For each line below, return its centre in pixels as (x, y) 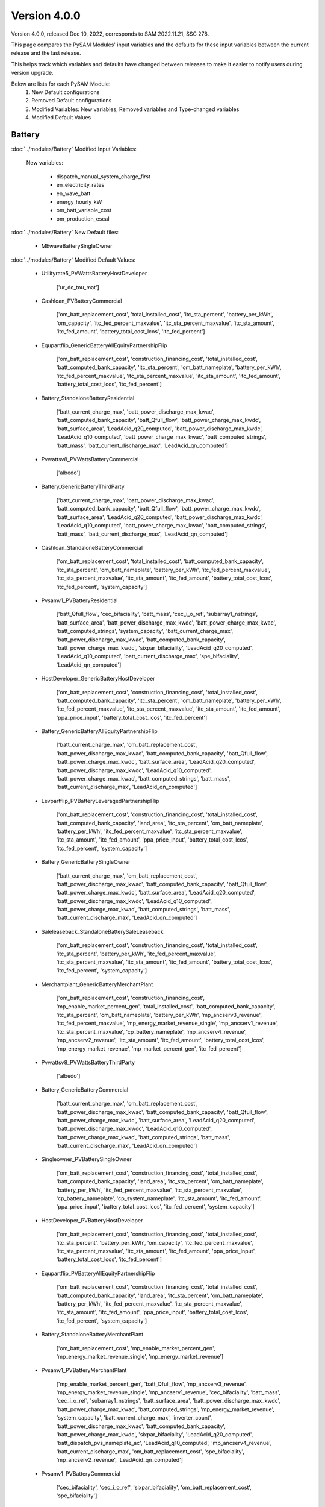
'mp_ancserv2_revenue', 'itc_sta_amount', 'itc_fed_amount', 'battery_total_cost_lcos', (160, 1040)
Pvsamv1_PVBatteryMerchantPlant (84, 1370)
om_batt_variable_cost (84, 210)
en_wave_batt (73, 193)
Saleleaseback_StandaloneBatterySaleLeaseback (102, 931)
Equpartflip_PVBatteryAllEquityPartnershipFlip (98, 1273)
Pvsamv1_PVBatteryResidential (79, 600)
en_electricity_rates (80, 185)
